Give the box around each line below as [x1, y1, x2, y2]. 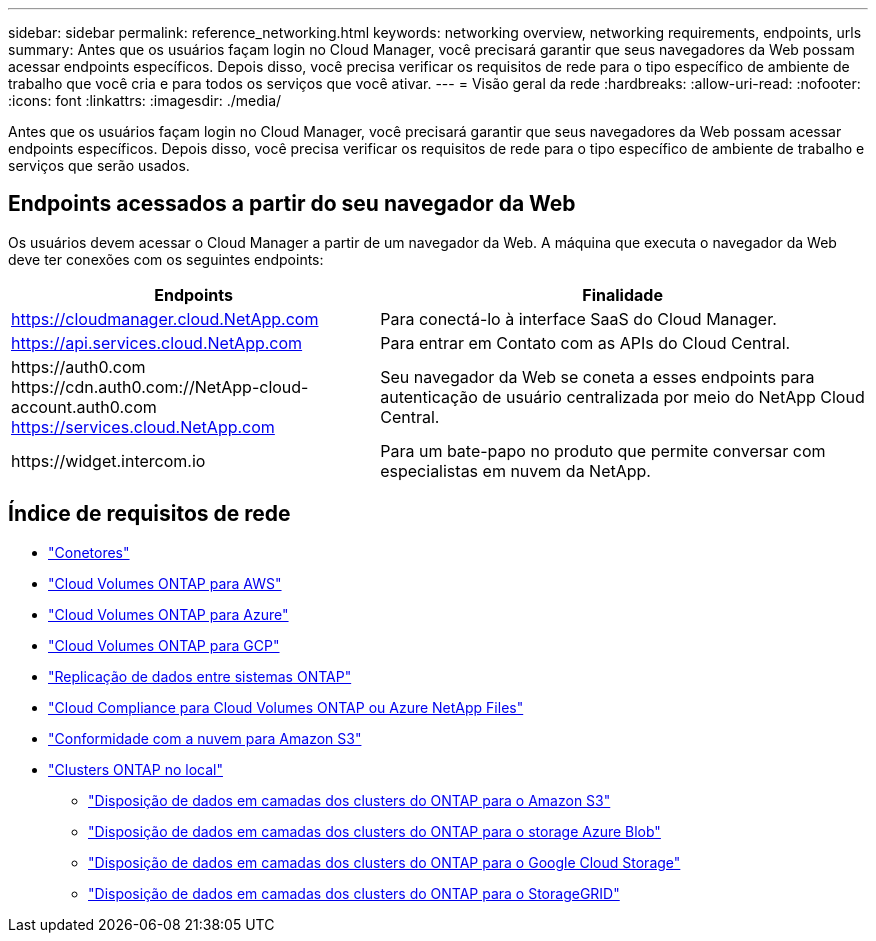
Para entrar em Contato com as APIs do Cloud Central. [380, 332, 791, 353]
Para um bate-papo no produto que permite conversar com [380, 440, 826, 461]
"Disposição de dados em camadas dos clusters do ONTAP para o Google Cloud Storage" [88, 853, 681, 871]
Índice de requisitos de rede [8, 501, 291, 527]
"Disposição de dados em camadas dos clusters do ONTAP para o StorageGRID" [88, 884, 620, 902]
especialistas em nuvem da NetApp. [380, 460, 651, 481]
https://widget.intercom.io [11, 450, 206, 471]
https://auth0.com [11, 356, 146, 377]
